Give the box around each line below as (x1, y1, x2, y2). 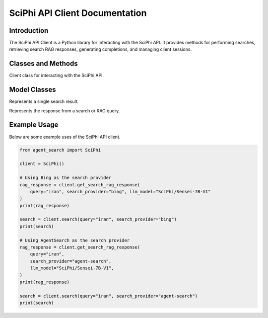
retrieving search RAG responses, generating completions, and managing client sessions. (9, 46, 192, 52)
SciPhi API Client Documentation (9, 7, 147, 18)
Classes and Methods (9, 60, 78, 68)
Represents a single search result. (9, 98, 79, 104)
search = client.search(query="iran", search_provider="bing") (19, 217, 177, 222)
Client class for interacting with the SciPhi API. (9, 73, 104, 79)
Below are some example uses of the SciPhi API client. (9, 134, 121, 140)
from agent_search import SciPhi (19, 147, 101, 153)
